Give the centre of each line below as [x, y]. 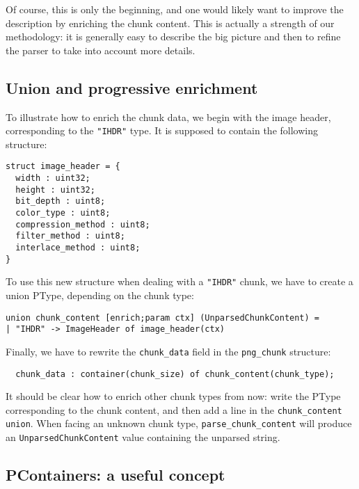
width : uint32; [53, 178]
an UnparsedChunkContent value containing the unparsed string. [143, 437]
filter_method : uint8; [70, 236]
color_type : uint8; [63, 213]
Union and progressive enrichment [132, 87]
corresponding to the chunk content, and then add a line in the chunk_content [174, 409]
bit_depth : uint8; [61, 201]
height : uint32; [55, 190]
